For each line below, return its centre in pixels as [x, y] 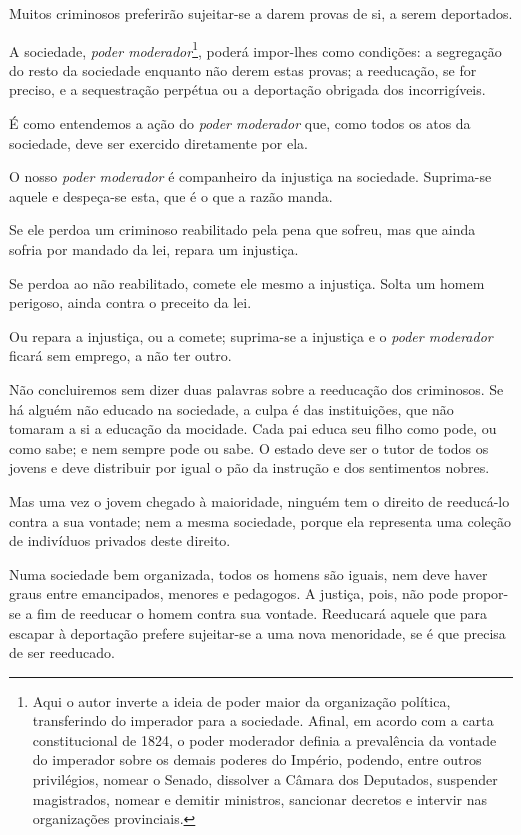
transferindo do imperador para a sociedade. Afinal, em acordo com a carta [263, 720]
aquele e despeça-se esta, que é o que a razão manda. [171, 195]
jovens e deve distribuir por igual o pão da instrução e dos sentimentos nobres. [249, 467]
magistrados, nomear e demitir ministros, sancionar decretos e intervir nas [260, 798]
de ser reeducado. [62, 652]
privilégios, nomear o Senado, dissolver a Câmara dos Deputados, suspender [265, 779]
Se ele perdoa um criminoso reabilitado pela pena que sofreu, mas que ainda [242, 229]
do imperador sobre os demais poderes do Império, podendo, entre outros [257, 759]
